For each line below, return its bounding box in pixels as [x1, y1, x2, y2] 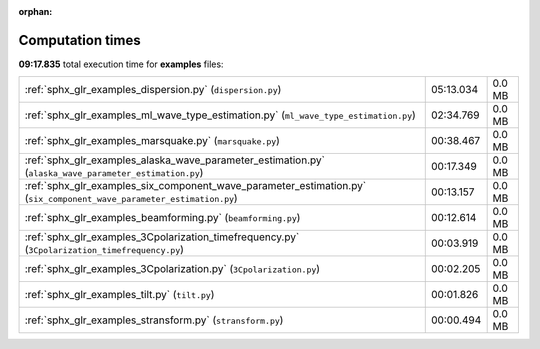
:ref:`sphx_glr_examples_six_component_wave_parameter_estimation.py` [24, 179, 367, 193]
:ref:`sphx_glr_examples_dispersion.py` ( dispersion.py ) [24, 83, 282, 97]
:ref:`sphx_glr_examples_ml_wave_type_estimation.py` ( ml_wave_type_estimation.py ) [24, 108, 417, 122]
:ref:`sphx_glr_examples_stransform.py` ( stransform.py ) [24, 313, 284, 327]
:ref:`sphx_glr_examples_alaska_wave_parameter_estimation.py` [24, 153, 325, 167]
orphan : [18, 6, 53, 17]
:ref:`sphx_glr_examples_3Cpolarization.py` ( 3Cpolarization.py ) [24, 262, 320, 276]
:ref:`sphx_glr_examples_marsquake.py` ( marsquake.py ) [24, 134, 280, 148]
